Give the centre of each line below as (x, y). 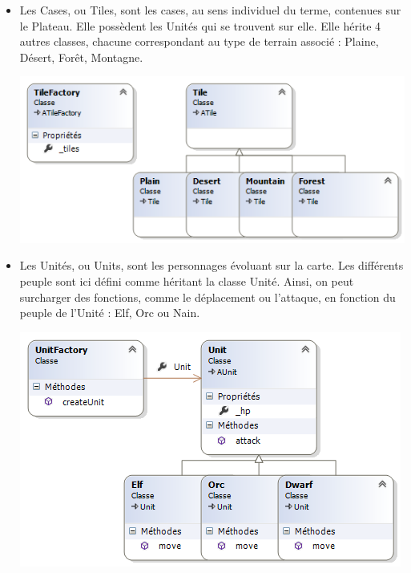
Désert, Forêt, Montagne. (81, 57)
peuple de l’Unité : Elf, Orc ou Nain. (110, 313)
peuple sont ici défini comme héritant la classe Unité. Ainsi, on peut (187, 281)
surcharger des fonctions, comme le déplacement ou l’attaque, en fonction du (208, 297)
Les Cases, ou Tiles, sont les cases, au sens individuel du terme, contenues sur (210, 10)
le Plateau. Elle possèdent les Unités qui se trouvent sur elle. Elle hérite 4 (200, 25)
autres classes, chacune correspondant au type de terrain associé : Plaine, (199, 41)
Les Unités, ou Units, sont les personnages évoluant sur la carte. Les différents (212, 265)
